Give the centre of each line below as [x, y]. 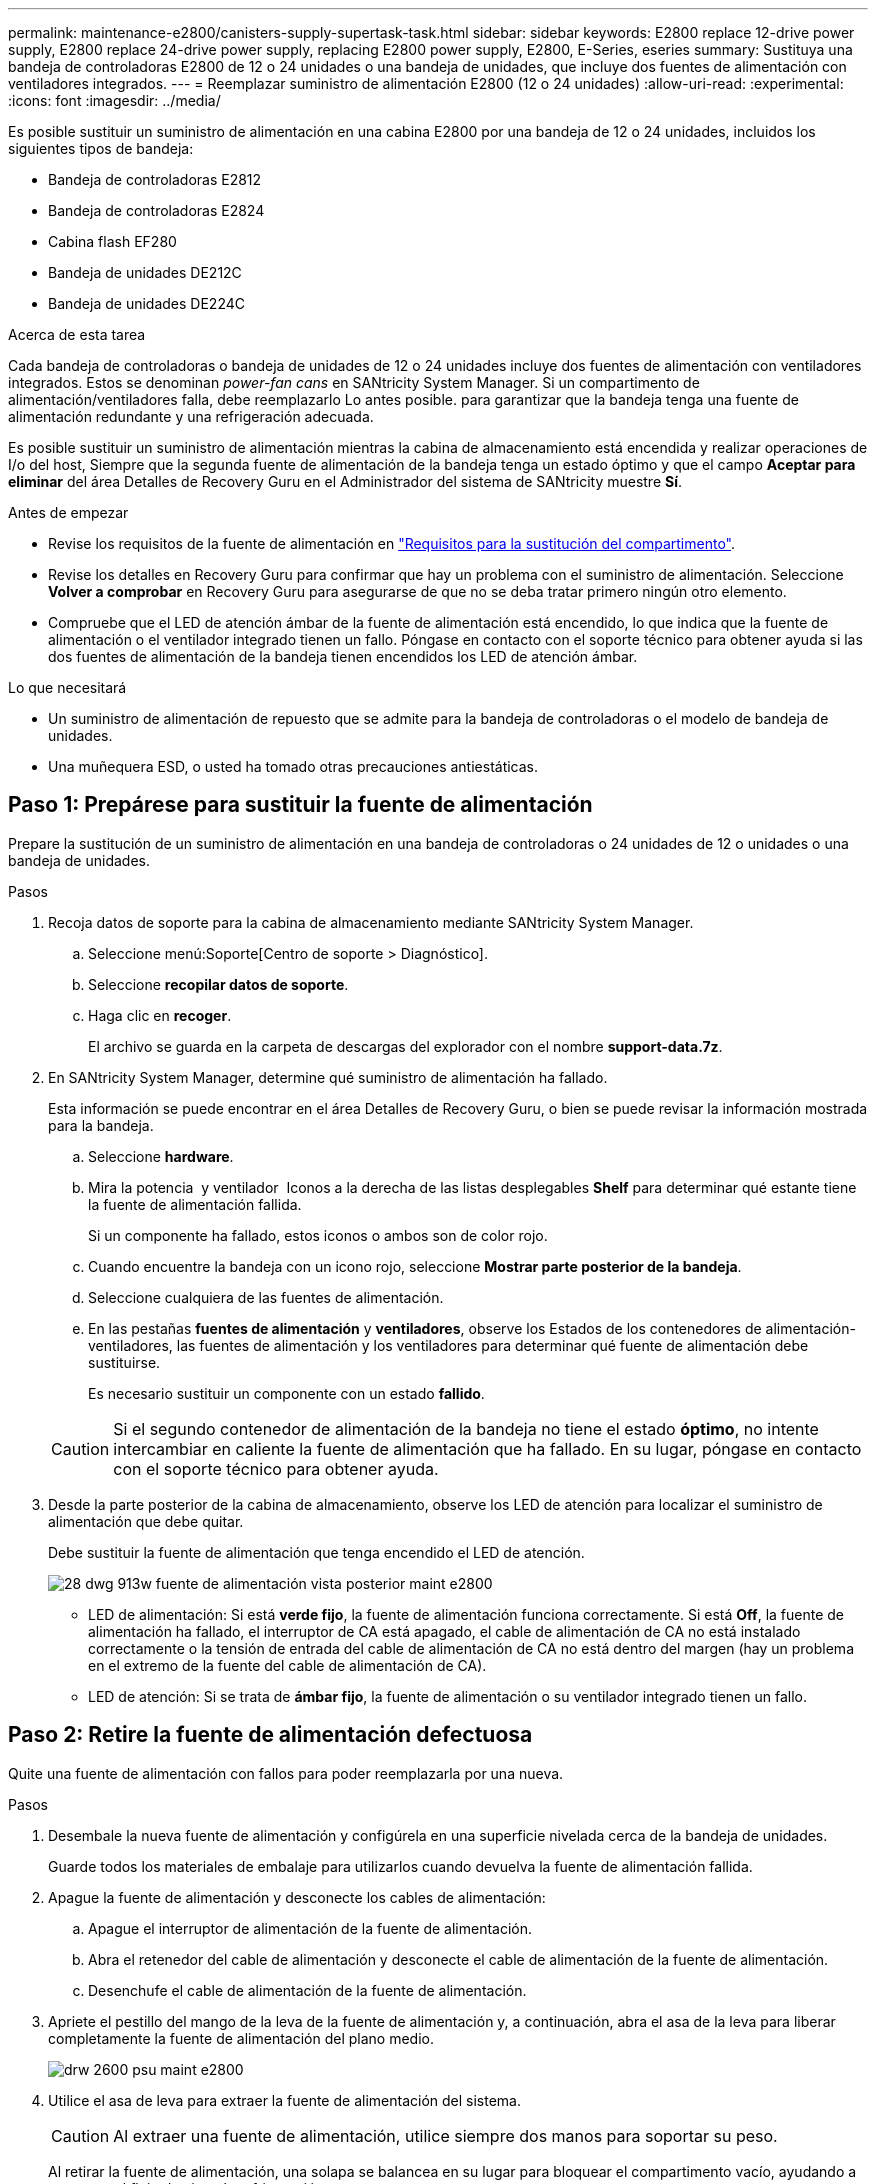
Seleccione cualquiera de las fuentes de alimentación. [266, 1297]
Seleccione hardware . [161, 1156]
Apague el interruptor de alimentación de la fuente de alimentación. [310, 1928]
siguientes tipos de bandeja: [101, 148]
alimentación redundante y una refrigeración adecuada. [191, 416]
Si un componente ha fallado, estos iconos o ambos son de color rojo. [318, 1235]
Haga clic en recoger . [160, 1015]
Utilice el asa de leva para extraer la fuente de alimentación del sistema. [284, 2100]
